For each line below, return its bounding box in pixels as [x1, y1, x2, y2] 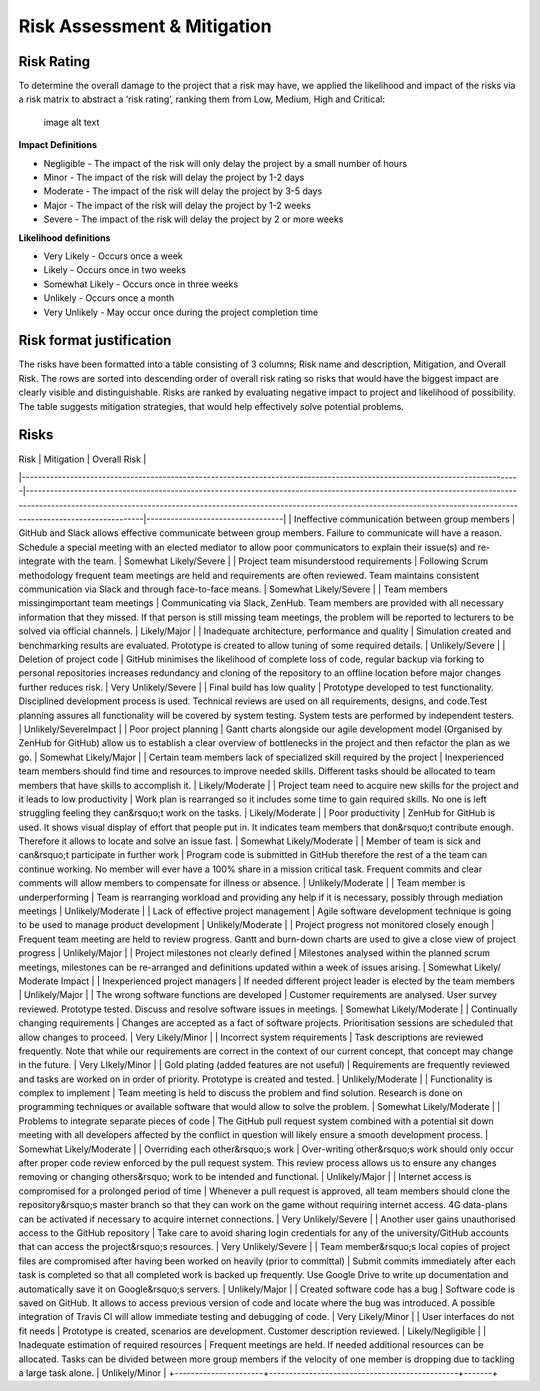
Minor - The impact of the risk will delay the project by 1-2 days [43, 171, 305, 184]
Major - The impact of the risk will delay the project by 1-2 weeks [43, 199, 312, 211]
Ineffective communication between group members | [293, 513, 516, 525]
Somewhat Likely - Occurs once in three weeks [43, 278, 239, 290]
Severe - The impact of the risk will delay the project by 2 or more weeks [43, 213, 344, 225]
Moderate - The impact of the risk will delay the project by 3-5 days [43, 185, 323, 197]
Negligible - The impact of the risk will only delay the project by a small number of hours [43, 157, 408, 169]
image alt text [43, 116, 100, 128]
